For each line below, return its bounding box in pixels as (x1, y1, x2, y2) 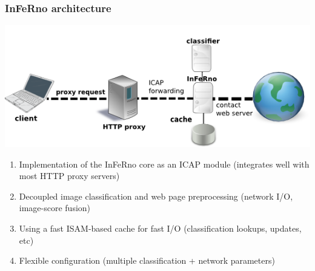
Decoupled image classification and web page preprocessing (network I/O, (19, 189, 293, 202)
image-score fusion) (19, 201, 91, 214)
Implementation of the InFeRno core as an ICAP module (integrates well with (19, 157, 310, 170)
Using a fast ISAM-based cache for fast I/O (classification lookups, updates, (19, 221, 302, 234)
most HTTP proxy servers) (19, 169, 120, 182)
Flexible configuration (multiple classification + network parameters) (19, 254, 275, 267)
